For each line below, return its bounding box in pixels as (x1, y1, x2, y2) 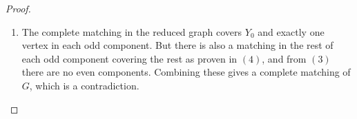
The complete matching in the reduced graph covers (21, 24, 242, 39)
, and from (262, 51, 307, 65)
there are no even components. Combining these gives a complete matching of (21, 65, 351, 79)
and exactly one (258, 24, 325, 39)
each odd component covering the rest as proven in (21, 51, 238, 65)
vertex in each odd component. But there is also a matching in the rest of (21, 38, 334, 52)
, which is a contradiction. (29, 78, 139, 92)
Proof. (6, 1, 31, 15)
